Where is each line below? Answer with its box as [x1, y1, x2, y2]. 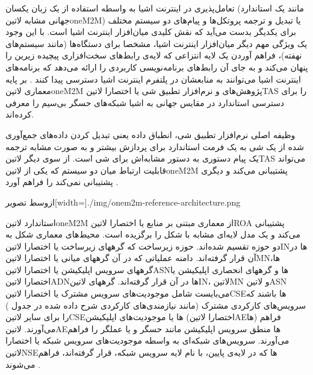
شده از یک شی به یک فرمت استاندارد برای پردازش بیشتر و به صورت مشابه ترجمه [5, 140, 304, 153]
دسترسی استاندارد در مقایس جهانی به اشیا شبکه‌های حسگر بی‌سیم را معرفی [5, 96, 285, 109]
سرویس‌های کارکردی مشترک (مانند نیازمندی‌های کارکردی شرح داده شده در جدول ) [5, 298, 306, 311]
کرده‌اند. [5, 108, 34, 121]
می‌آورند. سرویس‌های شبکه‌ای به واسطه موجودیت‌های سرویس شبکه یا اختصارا [5, 334, 290, 347]
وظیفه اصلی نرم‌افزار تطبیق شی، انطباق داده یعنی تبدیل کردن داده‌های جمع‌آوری [5, 128, 296, 140]
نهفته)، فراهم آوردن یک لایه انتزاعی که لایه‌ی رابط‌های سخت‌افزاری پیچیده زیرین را [5, 49, 302, 61]
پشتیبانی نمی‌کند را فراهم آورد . [5, 175, 119, 188]
